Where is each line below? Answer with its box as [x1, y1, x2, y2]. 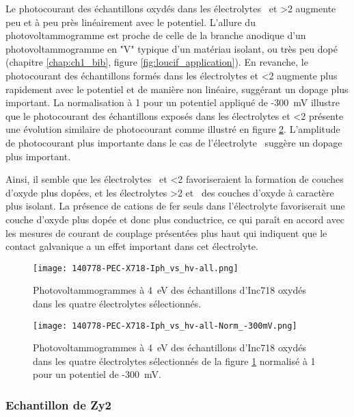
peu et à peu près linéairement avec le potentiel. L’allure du [5, 14, 256, 29]
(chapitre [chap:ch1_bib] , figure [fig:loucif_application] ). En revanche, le [5, 55, 308, 69]
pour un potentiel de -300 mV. [33, 367, 161, 381]
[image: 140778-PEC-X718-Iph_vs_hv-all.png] [33, 263, 239, 273]
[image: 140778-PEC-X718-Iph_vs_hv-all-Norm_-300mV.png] [33, 320, 297, 331]
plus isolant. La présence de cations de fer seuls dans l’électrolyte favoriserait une [5, 199, 345, 213]
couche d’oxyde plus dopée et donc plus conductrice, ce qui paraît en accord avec [5, 212, 345, 226]
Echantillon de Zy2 [5, 396, 112, 413]
